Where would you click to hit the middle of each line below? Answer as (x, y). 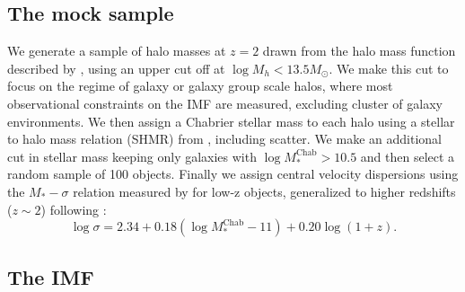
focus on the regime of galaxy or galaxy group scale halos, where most (200, 86)
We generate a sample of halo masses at (117, 51)
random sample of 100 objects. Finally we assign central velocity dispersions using (233, 174)
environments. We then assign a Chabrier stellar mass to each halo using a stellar (231, 121)
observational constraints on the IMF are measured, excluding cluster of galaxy (225, 103)
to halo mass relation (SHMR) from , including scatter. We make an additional (224, 139)
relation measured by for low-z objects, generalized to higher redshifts (264, 191)
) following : (74, 209)
